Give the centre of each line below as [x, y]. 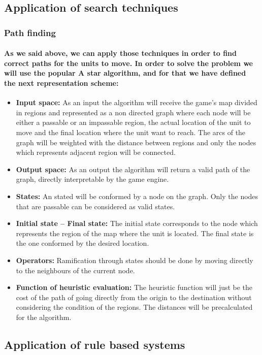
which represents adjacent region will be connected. [96, 152]
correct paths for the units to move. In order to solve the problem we [128, 63]
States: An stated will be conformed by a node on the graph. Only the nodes [137, 196]
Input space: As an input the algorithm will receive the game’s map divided [137, 102]
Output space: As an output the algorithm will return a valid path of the [133, 169]
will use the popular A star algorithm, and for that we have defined [125, 73]
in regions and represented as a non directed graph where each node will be [133, 112]
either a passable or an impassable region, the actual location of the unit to [133, 122]
